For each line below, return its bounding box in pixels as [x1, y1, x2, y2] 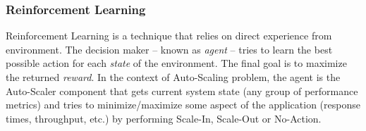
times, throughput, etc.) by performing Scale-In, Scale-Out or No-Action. [6, 111, 322, 125]
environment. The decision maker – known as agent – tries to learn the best [6, 42, 333, 56]
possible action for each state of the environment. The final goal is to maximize [6, 56, 347, 70]
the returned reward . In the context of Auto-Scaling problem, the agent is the [6, 70, 341, 84]
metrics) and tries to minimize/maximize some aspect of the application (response [6, 97, 360, 112]
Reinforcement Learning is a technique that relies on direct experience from [6, 28, 332, 43]
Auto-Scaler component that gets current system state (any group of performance [6, 83, 358, 98]
